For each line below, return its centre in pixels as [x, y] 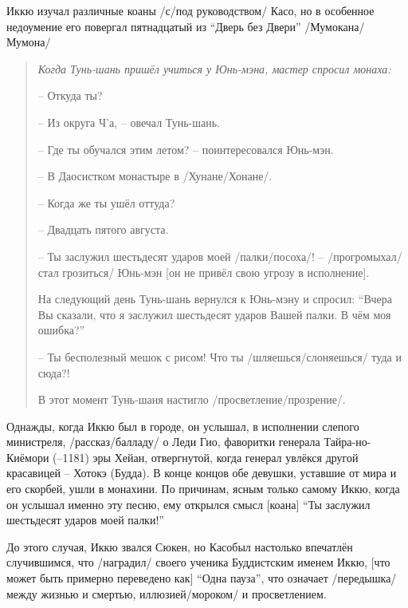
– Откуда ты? [70, 95]
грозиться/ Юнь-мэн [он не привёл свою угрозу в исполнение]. [216, 272]
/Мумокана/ [335, 26]
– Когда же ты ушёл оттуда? [106, 202]
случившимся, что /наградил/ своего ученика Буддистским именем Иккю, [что [198, 562]
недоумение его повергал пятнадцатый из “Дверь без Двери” [154, 26]
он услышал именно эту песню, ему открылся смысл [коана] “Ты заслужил [188, 504]
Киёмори [28, 457]
